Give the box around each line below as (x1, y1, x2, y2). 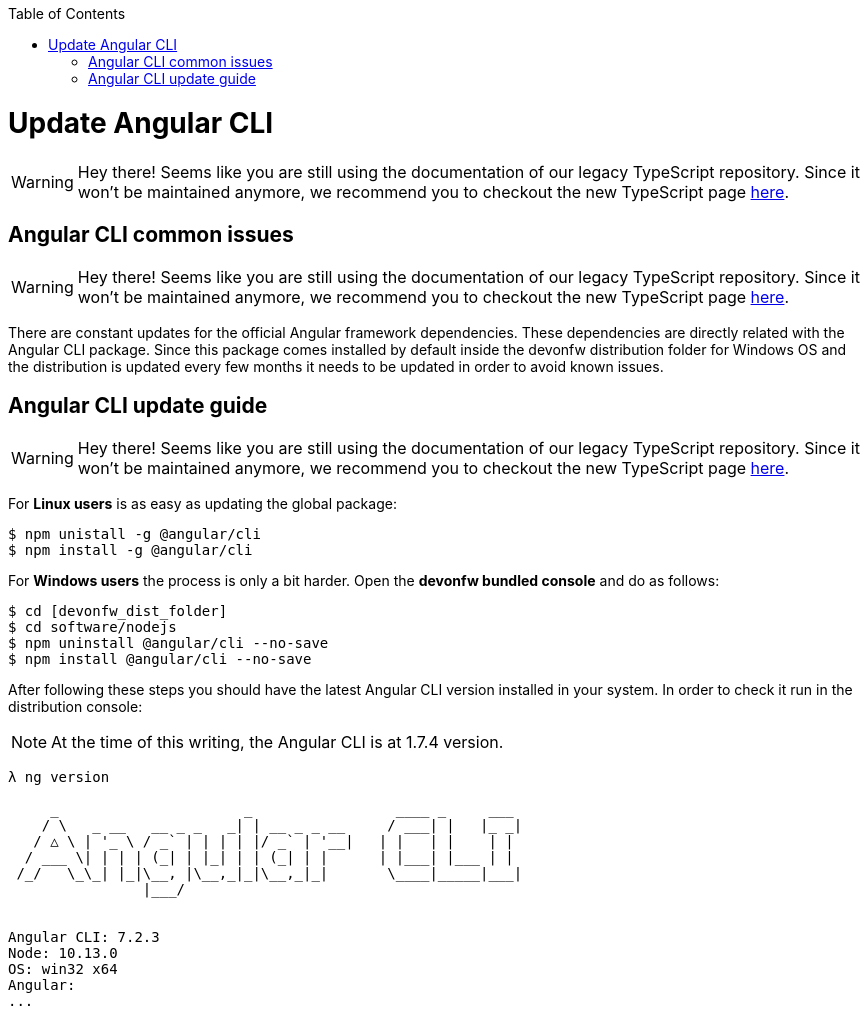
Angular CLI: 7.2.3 (8, 929, 160, 946)
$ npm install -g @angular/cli (8, 542, 253, 559)
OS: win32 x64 (8, 961, 118, 978)
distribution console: (8, 698, 143, 716)
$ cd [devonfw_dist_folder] (8, 603, 228, 620)
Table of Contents (8, 5, 126, 22)
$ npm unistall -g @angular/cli (8, 526, 261, 543)
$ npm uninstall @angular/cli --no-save (8, 635, 329, 652)
